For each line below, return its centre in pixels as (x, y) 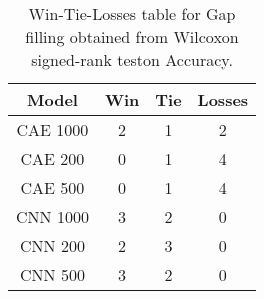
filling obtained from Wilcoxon (132, 36)
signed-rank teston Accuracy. (132, 59)
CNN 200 (52, 245)
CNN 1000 (52, 216)
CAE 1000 (52, 129)
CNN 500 (52, 274)
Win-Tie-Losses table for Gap (132, 13)
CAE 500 (52, 187)
